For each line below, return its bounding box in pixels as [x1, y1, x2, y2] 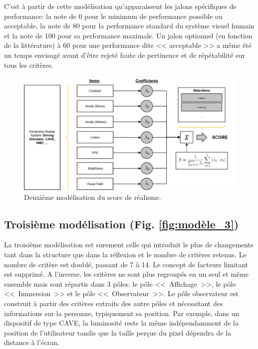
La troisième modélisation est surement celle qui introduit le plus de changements [4, 239, 254, 250]
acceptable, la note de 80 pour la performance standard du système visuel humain [4, 20, 255, 31]
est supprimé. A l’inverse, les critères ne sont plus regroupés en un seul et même [4, 269, 249, 279]
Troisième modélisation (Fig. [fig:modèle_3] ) [4, 216, 239, 231]
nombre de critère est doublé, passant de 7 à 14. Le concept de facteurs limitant [4, 259, 249, 269]
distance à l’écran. [4, 337, 59, 348]
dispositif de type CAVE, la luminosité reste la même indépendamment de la [4, 318, 239, 328]
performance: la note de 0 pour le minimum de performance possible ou [4, 10, 223, 21]
